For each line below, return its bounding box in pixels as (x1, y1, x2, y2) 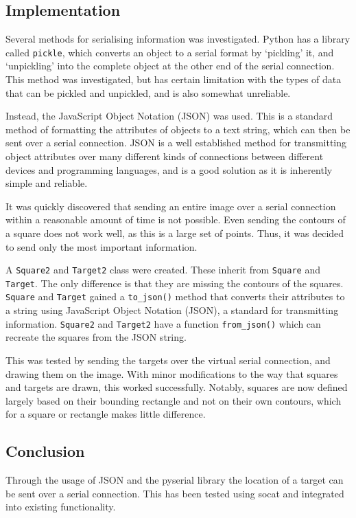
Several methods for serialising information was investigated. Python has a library (5, 32, 351, 46)
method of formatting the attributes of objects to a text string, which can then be (5, 122, 351, 136)
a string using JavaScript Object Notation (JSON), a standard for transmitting (5, 303, 339, 317)
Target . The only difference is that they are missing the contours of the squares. (5, 275, 344, 290)
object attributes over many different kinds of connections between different (5, 149, 324, 164)
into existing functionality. (5, 499, 116, 514)
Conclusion (5, 440, 85, 462)
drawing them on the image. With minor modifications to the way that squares (5, 366, 338, 381)
